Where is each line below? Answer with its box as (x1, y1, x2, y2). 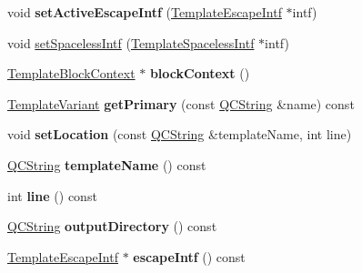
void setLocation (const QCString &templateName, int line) (7, 125, 352, 144)
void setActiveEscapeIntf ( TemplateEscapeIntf (7, 3, 282, 21)
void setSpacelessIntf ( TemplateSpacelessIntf (7, 33, 255, 52)
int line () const (7, 186, 97, 205)
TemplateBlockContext (7, 64, 136, 83)
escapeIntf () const (133, 247, 246, 266)
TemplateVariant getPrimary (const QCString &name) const (7, 94, 355, 113)
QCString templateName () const (7, 155, 206, 174)
